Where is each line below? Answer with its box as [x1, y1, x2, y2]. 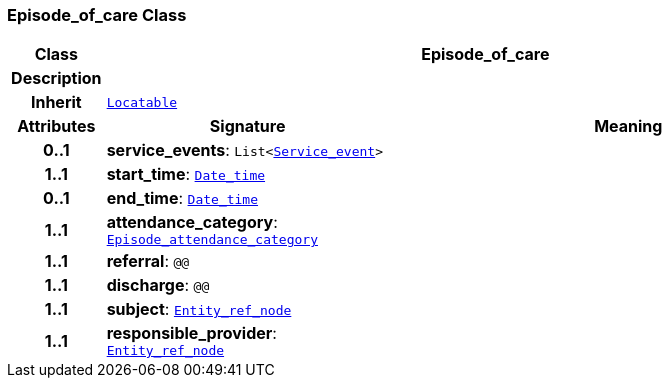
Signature [209, 116, 286, 137]
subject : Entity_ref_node [106, 299, 292, 320]
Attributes [17, 116, 96, 137]
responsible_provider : [106, 323, 277, 344]
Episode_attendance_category [106, 232, 318, 248]
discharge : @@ [106, 275, 210, 296]
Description [11, 68, 102, 89]
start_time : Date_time [106, 164, 266, 185]
